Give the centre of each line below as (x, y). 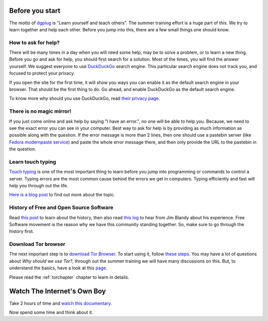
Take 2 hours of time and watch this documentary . (61, 303)
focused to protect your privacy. (42, 73)
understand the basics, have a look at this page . (58, 268)
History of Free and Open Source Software (61, 208)
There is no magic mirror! (40, 111)
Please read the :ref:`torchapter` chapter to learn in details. (69, 277)
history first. (22, 232)
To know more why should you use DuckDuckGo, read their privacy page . (85, 98)
